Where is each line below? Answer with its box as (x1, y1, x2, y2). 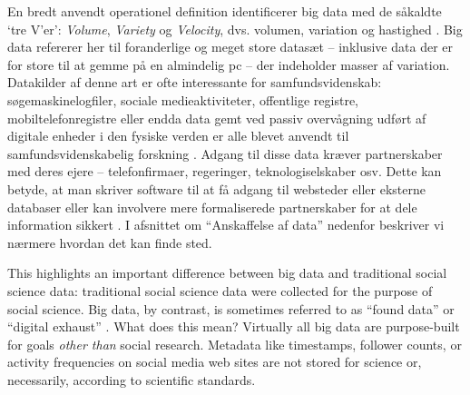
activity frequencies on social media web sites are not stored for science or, (7, 352, 422, 371)
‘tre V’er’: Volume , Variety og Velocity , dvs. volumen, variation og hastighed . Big (7, 19, 463, 38)
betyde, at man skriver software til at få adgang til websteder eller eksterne (7, 179, 426, 198)
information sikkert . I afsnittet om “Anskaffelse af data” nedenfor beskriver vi (7, 215, 445, 234)
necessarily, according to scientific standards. (7, 370, 256, 389)
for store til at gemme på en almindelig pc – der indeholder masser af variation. (7, 54, 450, 74)
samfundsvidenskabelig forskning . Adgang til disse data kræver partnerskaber (7, 143, 443, 163)
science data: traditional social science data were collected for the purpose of (7, 281, 433, 300)
